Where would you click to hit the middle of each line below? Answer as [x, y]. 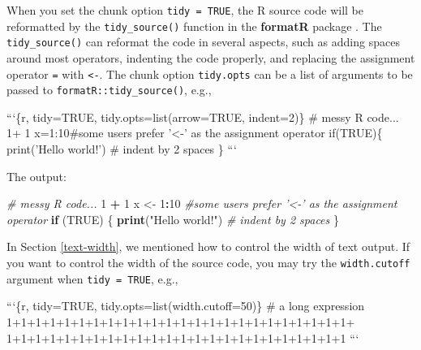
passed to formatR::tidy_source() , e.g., [109, 90]
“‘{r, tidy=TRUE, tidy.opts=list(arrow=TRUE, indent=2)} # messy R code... [203, 117]
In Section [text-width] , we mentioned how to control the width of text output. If [208, 246]
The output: [37, 176]
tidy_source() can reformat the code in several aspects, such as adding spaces [203, 42]
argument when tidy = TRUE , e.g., [92, 278]
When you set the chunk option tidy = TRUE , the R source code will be [185, 10]
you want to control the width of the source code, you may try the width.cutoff [208, 263]
